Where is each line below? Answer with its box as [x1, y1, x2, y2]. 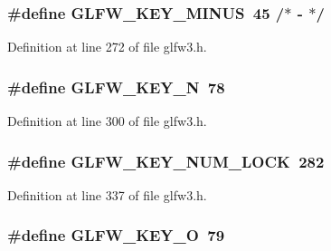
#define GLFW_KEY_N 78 [7, 75, 225, 98]
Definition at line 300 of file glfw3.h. [7, 111, 207, 130]
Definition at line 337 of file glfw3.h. [7, 185, 207, 204]
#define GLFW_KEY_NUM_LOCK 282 [7, 150, 325, 172]
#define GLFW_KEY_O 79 [7, 224, 225, 246]
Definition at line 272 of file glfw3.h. [7, 37, 207, 56]
